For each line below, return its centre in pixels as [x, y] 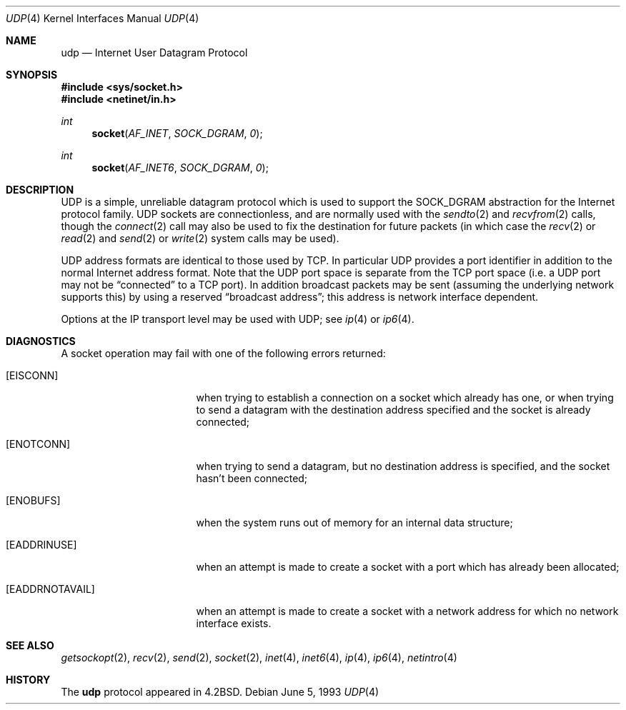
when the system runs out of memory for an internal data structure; [354, 522]
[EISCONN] [32, 375]
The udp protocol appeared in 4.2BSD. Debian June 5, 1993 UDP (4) [220, 692]
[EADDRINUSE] [41, 545]
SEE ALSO [30, 645]
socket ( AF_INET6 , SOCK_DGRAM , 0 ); [180, 167]
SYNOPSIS [32, 75]
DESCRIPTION [40, 190]
